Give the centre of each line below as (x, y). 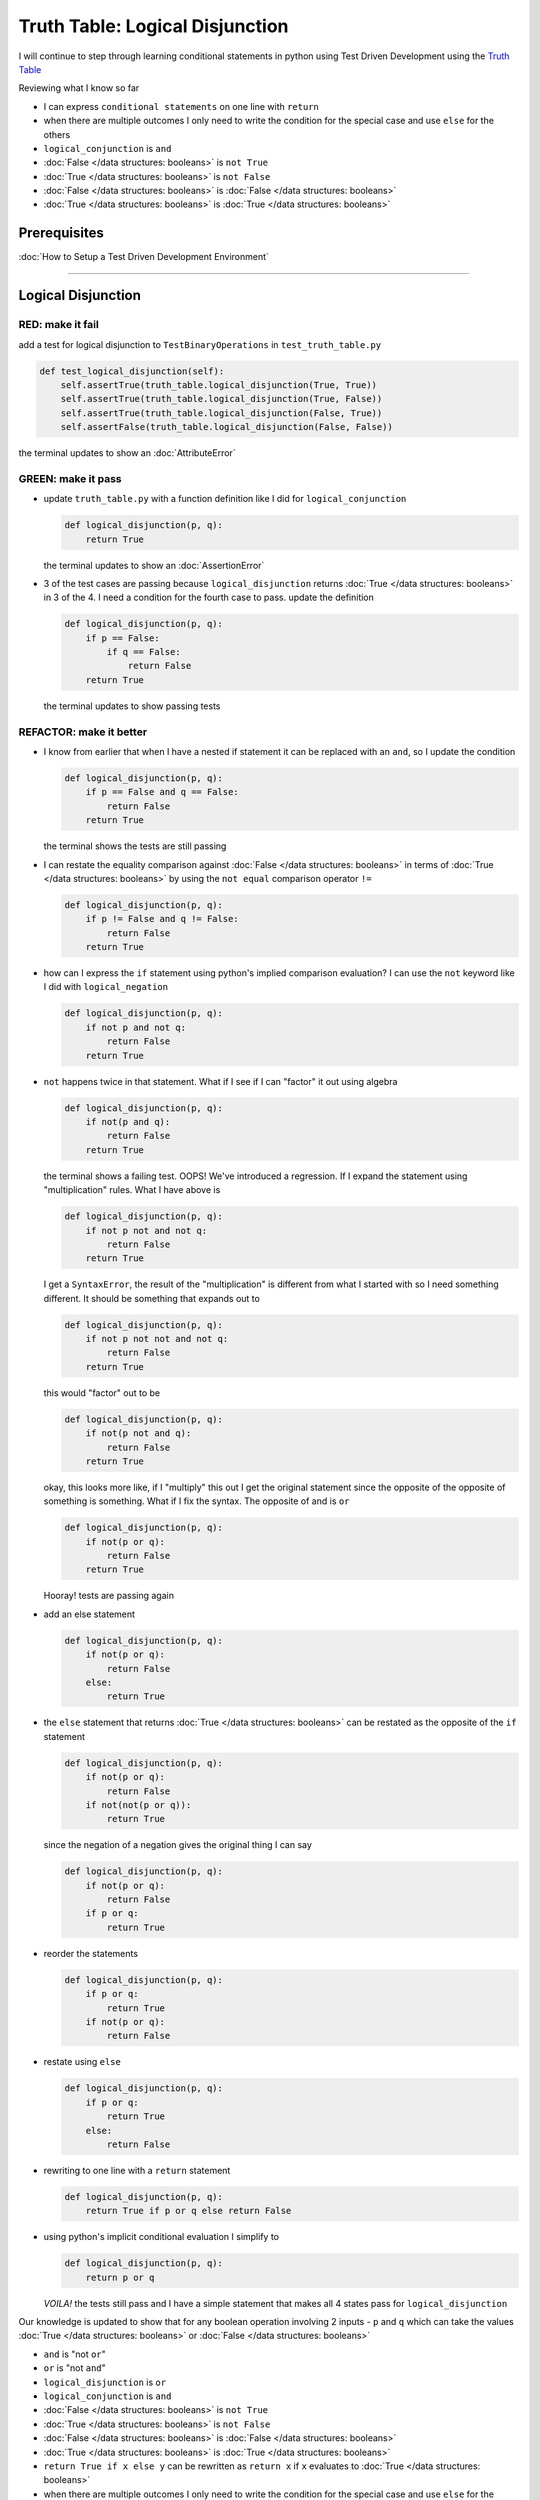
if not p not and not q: (146, 1230)
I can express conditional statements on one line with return (181, 106)
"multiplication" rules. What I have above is (132, 1190)
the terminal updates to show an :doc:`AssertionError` (154, 565)
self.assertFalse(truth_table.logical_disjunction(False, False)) (227, 427)
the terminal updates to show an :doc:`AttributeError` (127, 453)
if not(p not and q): (138, 1433)
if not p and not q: (136, 1027)
